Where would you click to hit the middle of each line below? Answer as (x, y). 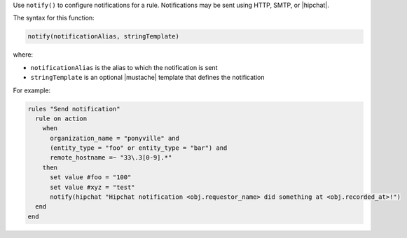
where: (23, 55)
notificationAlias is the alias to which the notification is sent (124, 67)
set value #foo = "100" (91, 177)
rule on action (61, 118)
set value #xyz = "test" (93, 187)
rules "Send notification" (74, 109)
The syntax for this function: (54, 18)
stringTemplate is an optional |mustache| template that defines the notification (148, 78)
